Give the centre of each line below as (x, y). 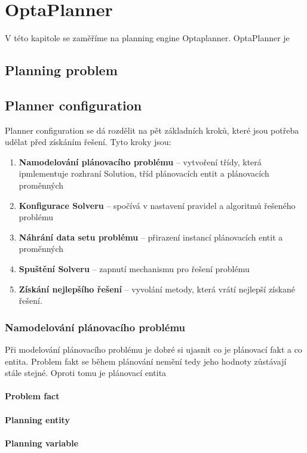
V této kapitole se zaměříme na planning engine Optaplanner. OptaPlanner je (147, 38)
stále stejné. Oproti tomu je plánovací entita (86, 373)
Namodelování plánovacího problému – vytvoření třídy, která (140, 161)
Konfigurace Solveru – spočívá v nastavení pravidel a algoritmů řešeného (157, 205)
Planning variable (42, 443)
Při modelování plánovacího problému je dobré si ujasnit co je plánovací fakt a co (153, 349)
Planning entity (37, 419)
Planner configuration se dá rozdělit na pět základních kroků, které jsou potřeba (152, 130)
